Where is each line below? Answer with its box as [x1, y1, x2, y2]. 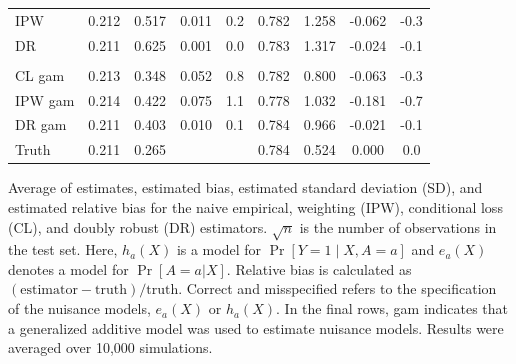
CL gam [15, 64, 65, 85]
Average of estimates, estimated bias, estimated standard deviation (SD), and [8, 177, 483, 198]
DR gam [15, 114, 67, 135]
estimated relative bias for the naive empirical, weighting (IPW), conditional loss [8, 196, 503, 217]
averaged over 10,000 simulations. [8, 337, 213, 358]
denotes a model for [8, 258, 129, 279]
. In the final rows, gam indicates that [276, 298, 508, 319]
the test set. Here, [8, 239, 118, 260]
